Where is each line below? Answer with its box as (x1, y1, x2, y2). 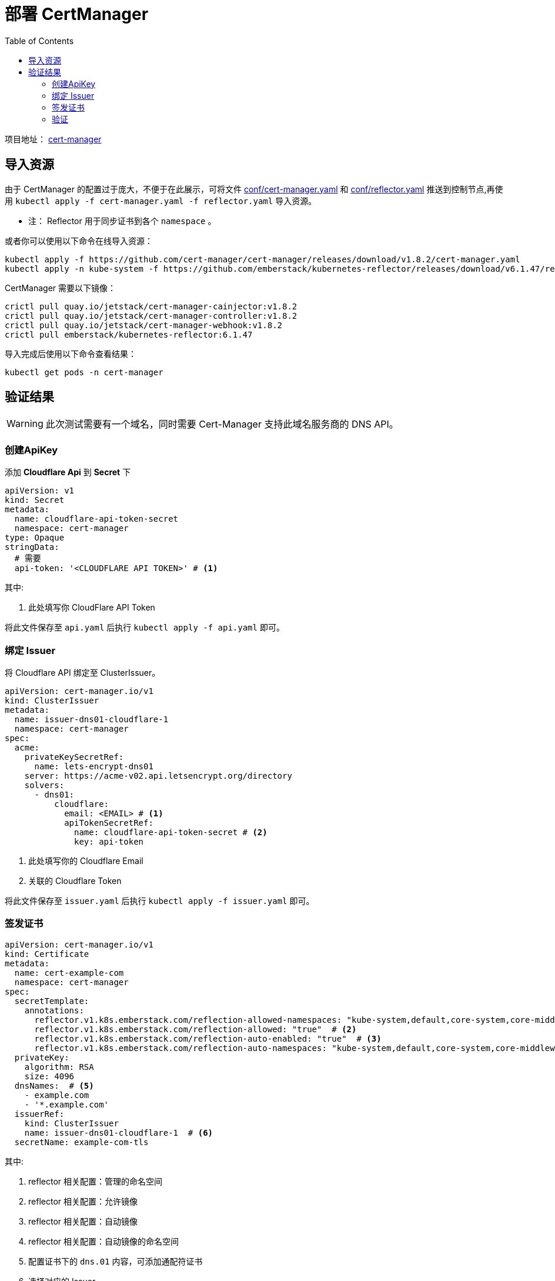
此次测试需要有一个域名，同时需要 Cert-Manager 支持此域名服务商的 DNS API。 (45, 418, 399, 431)
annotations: (24, 1005, 84, 1015)
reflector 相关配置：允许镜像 (28, 1196, 138, 1206)
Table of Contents (5, 35, 74, 46)
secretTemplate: (14, 996, 89, 1006)
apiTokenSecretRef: (64, 818, 153, 828)
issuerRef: (14, 1109, 65, 1119)
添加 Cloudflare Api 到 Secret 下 (5, 467, 131, 478)
